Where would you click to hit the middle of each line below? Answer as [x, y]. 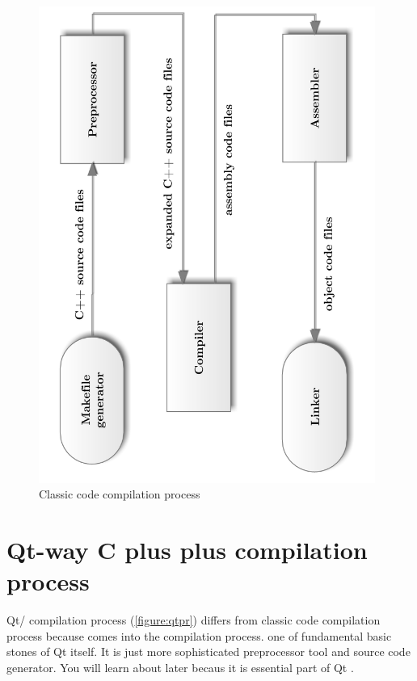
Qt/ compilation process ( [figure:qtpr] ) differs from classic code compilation [194, 620]
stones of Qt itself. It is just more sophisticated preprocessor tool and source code [208, 652]
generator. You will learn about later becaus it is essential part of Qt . [180, 667]
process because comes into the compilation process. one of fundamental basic [199, 635]
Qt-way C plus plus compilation [187, 549]
